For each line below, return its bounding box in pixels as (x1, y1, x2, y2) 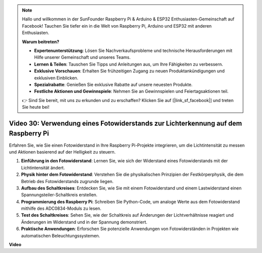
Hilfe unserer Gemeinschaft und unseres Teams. (34, 54, 131, 60)
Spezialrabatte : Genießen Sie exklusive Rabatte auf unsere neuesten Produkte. (34, 82, 193, 87)
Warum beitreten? (22, 39, 60, 45)
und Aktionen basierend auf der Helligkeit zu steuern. (9, 149, 116, 155)
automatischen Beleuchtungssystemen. (21, 233, 100, 238)
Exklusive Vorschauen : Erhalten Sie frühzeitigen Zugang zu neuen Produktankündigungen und (34, 68, 225, 74)
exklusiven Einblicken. (34, 75, 79, 81)
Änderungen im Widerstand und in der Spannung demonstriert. (21, 219, 147, 225)
